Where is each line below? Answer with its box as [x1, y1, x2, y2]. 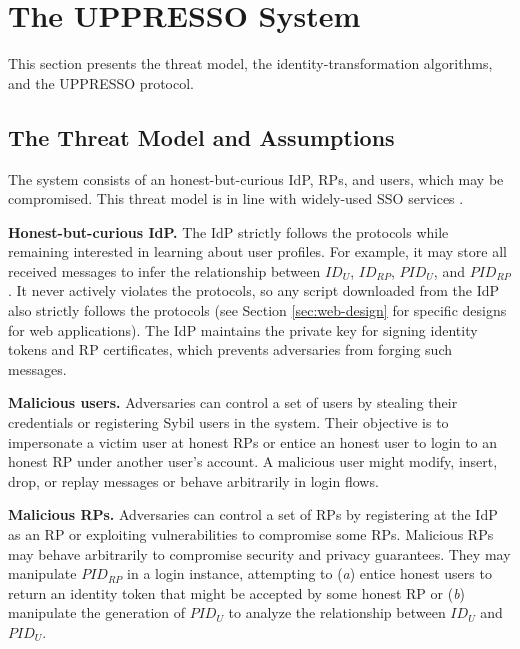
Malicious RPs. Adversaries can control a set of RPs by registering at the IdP [8, 504, 498, 525]
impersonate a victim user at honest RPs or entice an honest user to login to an [8, 431, 498, 452]
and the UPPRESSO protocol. [8, 72, 194, 93]
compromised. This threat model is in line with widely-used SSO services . [8, 188, 464, 209]
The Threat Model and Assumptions [8, 121, 395, 152]
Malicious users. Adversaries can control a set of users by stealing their [8, 392, 458, 413]
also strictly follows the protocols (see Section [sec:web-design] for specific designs [8, 300, 507, 321]
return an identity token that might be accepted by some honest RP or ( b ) [8, 582, 466, 603]
